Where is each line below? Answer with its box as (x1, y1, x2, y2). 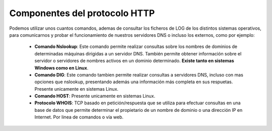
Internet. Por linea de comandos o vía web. (34, 114, 123, 120)
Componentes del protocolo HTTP (9, 8, 155, 19)
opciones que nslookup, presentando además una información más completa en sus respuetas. (34, 79, 233, 85)
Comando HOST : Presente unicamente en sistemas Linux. (34, 93, 156, 99)
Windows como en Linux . (34, 64, 89, 71)
